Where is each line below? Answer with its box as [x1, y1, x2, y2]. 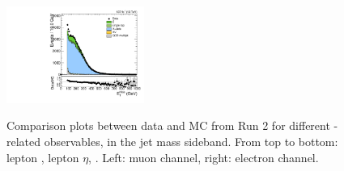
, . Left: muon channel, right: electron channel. [88, 148, 319, 165]
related [6, 133, 41, 150]
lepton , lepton [6, 148, 79, 165]
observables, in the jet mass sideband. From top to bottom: [44, 133, 338, 150]
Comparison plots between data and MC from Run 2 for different [6, 117, 330, 134]
